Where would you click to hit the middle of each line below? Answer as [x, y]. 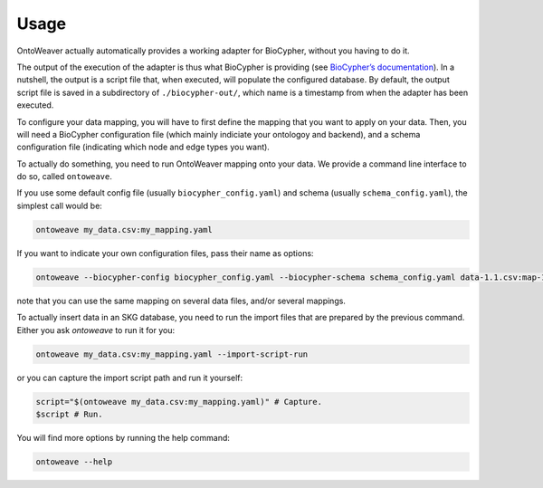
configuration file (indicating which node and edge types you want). [143, 147]
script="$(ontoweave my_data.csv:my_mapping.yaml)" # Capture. [179, 402]
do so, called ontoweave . [65, 177]
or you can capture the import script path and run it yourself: [130, 378]
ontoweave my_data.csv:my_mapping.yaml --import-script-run [172, 354]
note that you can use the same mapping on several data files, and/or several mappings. [181, 301]
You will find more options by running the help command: [124, 437]
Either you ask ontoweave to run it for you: [96, 330]
